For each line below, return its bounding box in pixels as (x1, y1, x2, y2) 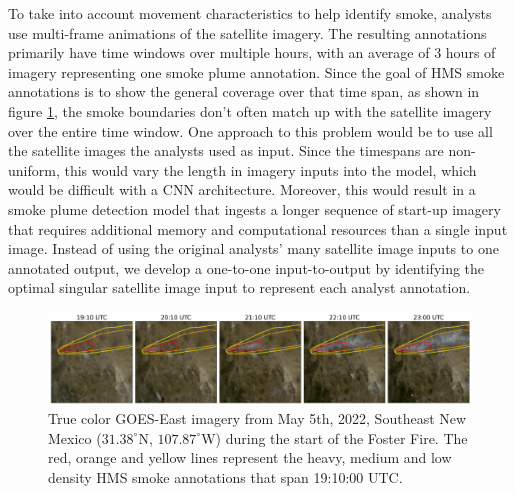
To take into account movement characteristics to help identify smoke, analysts (8, 3, 492, 23)
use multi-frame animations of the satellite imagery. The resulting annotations (8, 22, 487, 43)
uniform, (8, 159, 60, 180)
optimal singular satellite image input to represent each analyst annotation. (8, 277, 471, 298)
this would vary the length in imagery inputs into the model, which (64, 159, 477, 180)
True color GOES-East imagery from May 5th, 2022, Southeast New (48, 408, 467, 429)
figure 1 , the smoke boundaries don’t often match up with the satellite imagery (8, 100, 492, 121)
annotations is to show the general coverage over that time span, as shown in (8, 81, 480, 102)
